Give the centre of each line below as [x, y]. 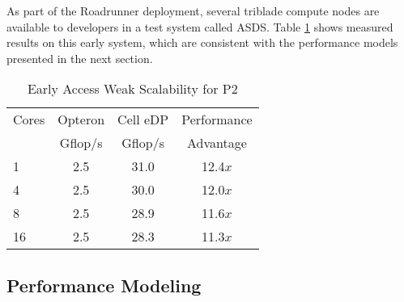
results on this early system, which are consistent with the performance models [202, 42]
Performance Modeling [104, 285]
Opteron [81, 120]
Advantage [217, 143]
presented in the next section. [80, 58]
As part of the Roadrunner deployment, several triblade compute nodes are [193, 10]
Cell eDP [143, 120]
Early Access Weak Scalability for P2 [132, 89]
